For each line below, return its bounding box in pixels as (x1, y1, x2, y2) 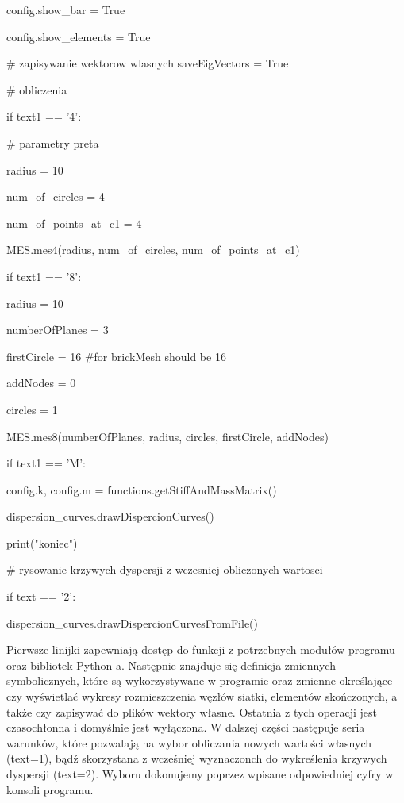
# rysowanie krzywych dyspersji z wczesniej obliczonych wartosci (6, 561, 323, 578)
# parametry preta (6, 134, 99, 151)
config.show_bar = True (6, 2, 125, 17)
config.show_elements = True (6, 28, 151, 44)
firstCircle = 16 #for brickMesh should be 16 (6, 348, 226, 364)
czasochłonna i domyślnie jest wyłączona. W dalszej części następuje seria (6, 719, 365, 736)
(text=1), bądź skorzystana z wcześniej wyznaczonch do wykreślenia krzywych (6, 750, 387, 766)
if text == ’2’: (6, 588, 76, 605)
